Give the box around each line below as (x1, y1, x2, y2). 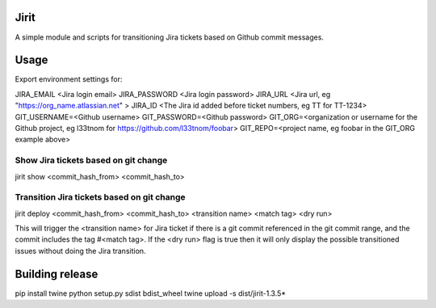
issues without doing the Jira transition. (15, 246, 146, 255)
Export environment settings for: (15, 74, 123, 84)
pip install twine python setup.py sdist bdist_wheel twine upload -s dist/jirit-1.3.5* (15, 288, 287, 298)
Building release (15, 267, 99, 281)
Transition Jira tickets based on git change (15, 192, 186, 203)
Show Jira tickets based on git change (15, 154, 168, 166)
